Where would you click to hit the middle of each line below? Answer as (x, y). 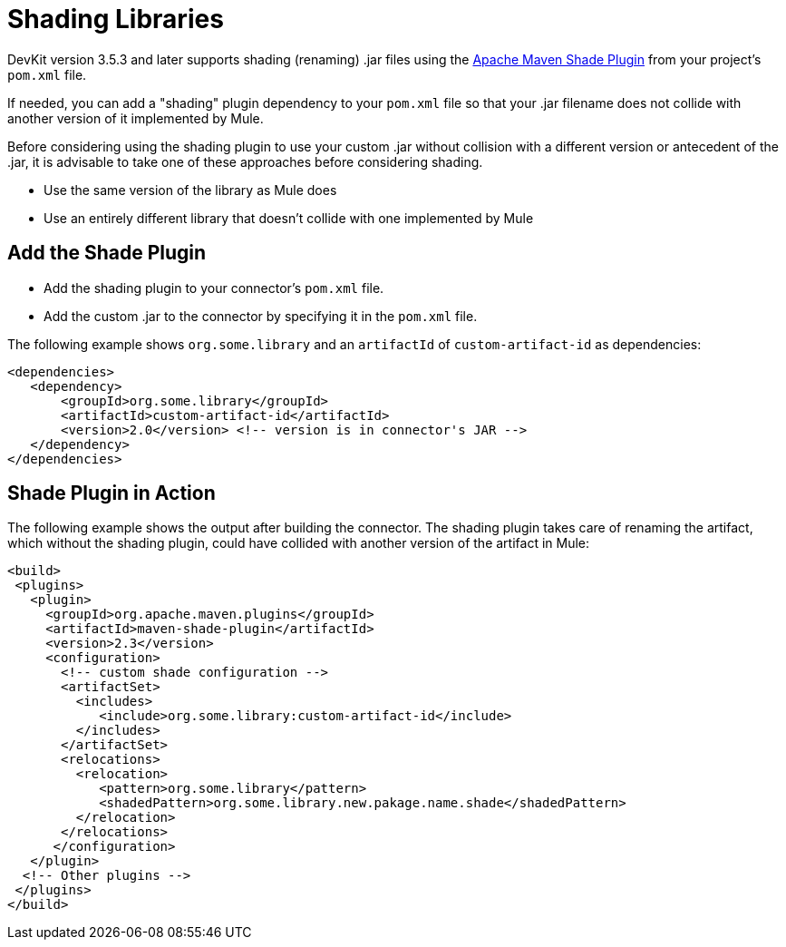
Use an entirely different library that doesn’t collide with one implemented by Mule (289, 218)
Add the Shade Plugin (107, 253)
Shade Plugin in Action (112, 493)
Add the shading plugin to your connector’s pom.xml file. (214, 288)
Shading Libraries (116, 19)
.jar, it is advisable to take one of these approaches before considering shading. (245, 161)
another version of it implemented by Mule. (136, 118)
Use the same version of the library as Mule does (190, 190)
